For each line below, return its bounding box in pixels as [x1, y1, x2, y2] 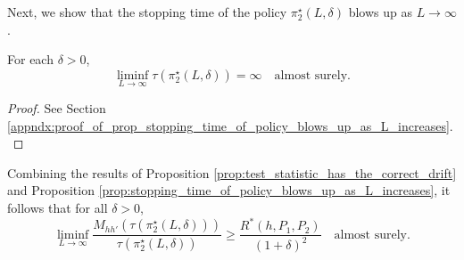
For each [7, 50, 54, 69]
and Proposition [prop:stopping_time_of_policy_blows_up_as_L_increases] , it [7, 181, 451, 199]
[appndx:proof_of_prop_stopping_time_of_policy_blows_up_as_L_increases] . [7, 116, 453, 134]
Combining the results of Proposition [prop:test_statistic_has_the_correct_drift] [7, 163, 457, 182]
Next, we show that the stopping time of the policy [7, 3, 287, 20]
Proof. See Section [7, 99, 106, 117]
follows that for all [7, 198, 108, 216]
